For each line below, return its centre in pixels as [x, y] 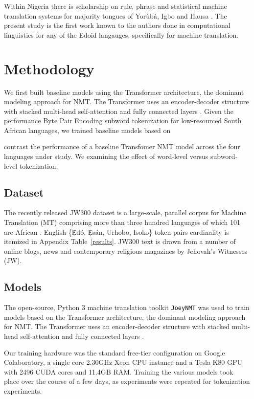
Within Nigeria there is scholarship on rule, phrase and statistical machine [115, 6]
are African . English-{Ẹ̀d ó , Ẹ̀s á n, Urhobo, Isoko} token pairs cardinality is [116, 232]
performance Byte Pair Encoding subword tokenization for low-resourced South [123, 121]
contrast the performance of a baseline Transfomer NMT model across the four [122, 146]
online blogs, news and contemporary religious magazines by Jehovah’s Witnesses [126, 251]
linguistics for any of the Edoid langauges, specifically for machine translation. [121, 34]
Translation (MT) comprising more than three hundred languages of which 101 [122, 222]
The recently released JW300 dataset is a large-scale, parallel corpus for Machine [125, 212]
